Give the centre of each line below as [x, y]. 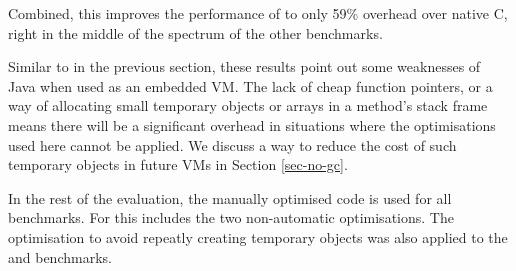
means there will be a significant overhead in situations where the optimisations [252, 124]
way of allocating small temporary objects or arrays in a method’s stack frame [248, 105]
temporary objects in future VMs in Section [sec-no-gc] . [178, 164]
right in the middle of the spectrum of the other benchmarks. [195, 32]
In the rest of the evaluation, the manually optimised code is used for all [230, 197]
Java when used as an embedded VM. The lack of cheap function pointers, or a [250, 85]
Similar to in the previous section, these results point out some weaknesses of [244, 66]
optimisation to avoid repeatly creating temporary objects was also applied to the [258, 236]
